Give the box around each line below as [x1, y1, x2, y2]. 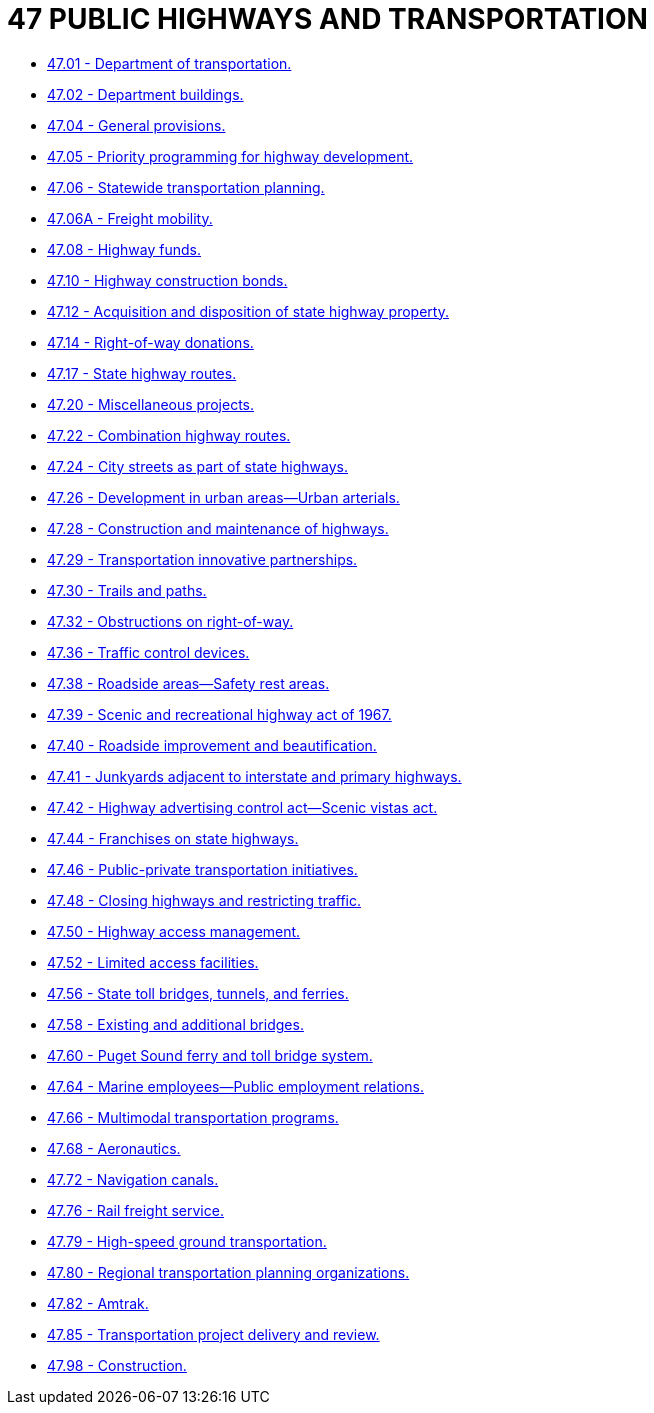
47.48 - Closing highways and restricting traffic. [47, 891, 362, 909]
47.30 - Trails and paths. [47, 581, 207, 599]
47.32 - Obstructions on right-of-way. [47, 612, 294, 630]
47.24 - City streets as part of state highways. [47, 457, 348, 475]
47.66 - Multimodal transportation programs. [47, 1108, 339, 1126]
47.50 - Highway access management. [47, 922, 301, 940]
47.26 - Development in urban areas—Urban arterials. [47, 488, 400, 506]
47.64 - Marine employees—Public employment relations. [47, 1077, 425, 1095]
